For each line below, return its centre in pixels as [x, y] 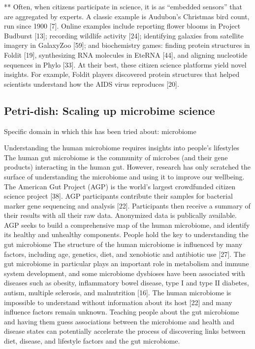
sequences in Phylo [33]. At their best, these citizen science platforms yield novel [125, 64]
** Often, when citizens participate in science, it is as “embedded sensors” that [123, 6]
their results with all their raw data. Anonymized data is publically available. [120, 215]
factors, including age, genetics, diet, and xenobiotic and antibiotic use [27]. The [125, 254]
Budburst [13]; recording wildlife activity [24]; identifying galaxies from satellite [124, 35]
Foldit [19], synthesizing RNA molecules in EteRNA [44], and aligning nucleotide [126, 54]
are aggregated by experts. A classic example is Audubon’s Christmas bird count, [127, 16]
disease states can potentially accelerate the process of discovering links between [125, 331]
